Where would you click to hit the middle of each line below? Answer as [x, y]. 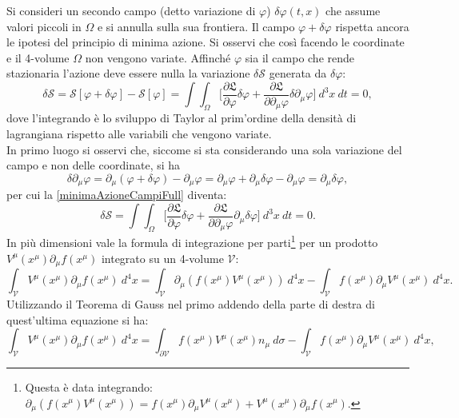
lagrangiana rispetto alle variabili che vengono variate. [139, 134]
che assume [353, 10]
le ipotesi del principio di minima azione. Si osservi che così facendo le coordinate [206, 42]
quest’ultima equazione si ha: [78, 319]
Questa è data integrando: [89, 386]
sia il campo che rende [300, 57]
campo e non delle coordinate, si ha [94, 165]
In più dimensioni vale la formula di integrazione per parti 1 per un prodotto [192, 241]
